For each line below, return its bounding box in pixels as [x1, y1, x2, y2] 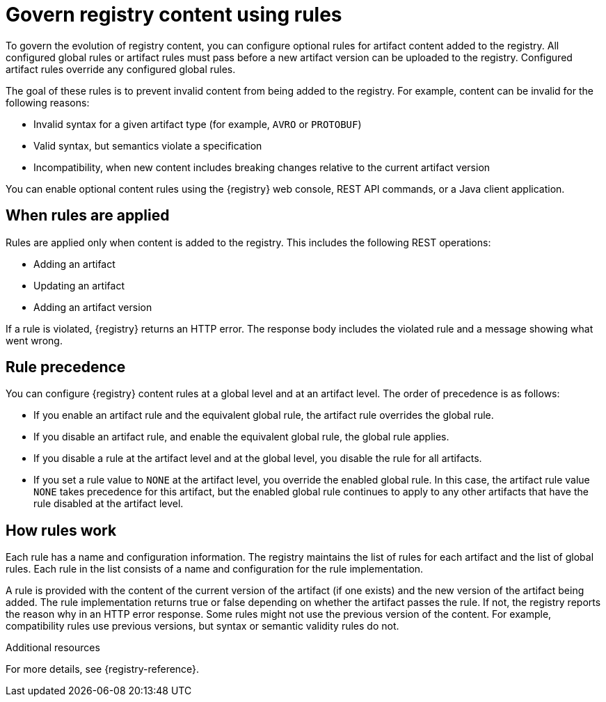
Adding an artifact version [33, 301, 152, 313]
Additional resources [6, 641, 100, 654]
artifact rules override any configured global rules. [6, 63, 236, 75]
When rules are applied [6, 207, 170, 225]
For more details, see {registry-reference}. [6, 663, 200, 676]
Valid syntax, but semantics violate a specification [33, 139, 262, 152]
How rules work [6, 521, 117, 539]
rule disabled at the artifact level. [33, 497, 184, 510]
